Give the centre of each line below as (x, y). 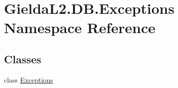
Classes (23, 59)
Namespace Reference (80, 27)
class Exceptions (29, 79)
